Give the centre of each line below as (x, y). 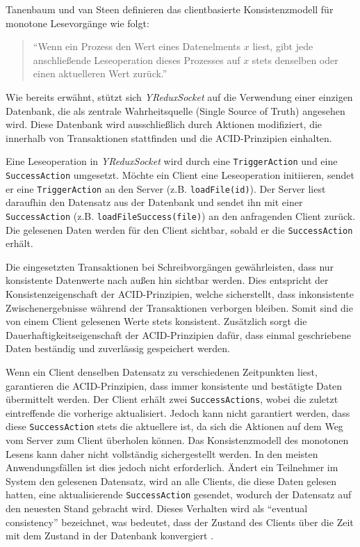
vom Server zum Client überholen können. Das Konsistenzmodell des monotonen (177, 440)
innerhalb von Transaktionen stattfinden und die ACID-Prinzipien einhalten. (169, 137)
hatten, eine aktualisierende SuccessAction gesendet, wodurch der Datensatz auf (179, 494)
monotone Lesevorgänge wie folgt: (77, 23)
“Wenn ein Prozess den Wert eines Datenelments (137, 46)
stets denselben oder (295, 60)
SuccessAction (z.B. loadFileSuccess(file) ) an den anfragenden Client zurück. (181, 215)
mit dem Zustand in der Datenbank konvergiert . (110, 536)
